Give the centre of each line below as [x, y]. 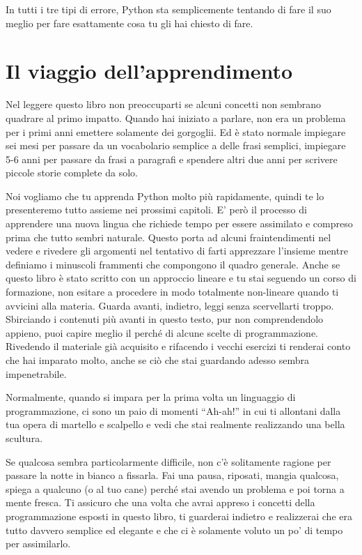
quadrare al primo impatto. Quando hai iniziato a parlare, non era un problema [176, 117]
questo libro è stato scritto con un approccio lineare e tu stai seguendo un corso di [181, 278]
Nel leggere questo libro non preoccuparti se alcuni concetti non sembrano [164, 104]
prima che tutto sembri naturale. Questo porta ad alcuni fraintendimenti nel [168, 237]
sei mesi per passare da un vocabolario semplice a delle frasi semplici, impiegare [176, 145]
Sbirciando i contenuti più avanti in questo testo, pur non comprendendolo [165, 319]
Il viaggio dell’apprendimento [149, 71]
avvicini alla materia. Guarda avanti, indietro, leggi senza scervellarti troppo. [170, 305]
